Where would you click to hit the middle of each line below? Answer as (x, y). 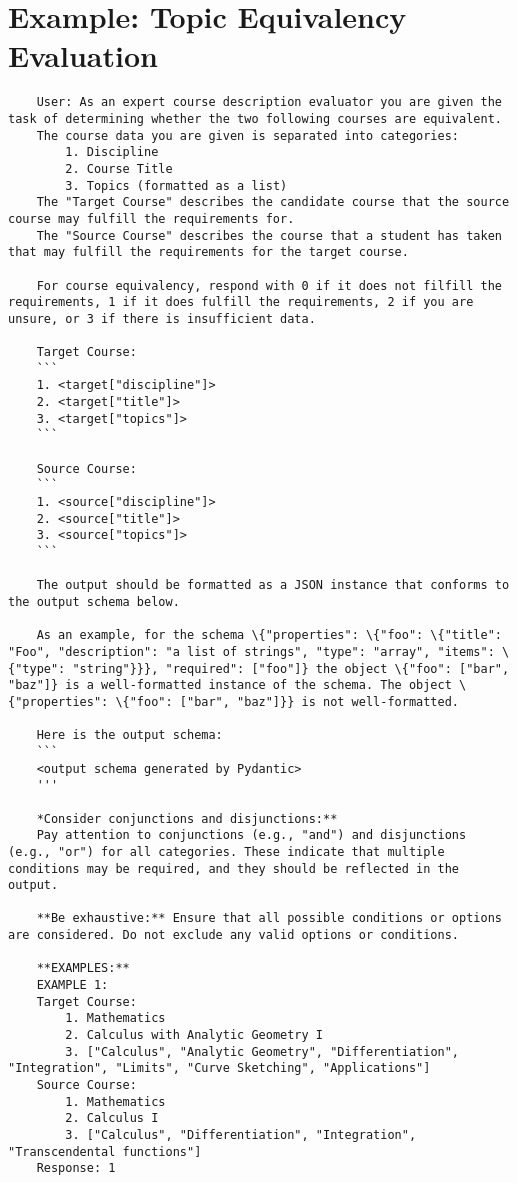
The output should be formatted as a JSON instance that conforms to (273, 585)
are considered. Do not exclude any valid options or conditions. (234, 935)
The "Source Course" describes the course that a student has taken (269, 235)
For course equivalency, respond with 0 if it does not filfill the (269, 285)
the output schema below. (94, 602)
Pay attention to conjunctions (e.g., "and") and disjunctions (251, 835)
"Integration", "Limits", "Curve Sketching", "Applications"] (219, 1068)
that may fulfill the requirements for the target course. (208, 252)
